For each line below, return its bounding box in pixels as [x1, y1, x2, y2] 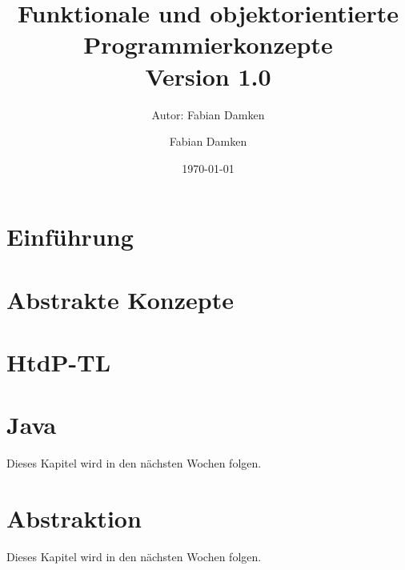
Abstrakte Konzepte [6, 283, 234, 315]
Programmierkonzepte [83, 28, 333, 61]
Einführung [6, 220, 134, 253]
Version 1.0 [145, 59, 271, 92]
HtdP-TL [6, 346, 111, 379]
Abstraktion [6, 502, 142, 535]
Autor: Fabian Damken [151, 106, 265, 122]
